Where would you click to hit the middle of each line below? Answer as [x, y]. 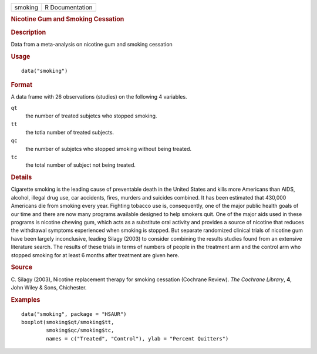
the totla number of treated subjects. [70, 132]
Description [28, 32]
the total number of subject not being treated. [81, 165]
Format [21, 85]
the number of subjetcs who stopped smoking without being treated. [109, 149]
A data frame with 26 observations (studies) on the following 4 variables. [99, 97]
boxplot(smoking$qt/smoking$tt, [68, 322]
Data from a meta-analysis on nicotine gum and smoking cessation [92, 44]
